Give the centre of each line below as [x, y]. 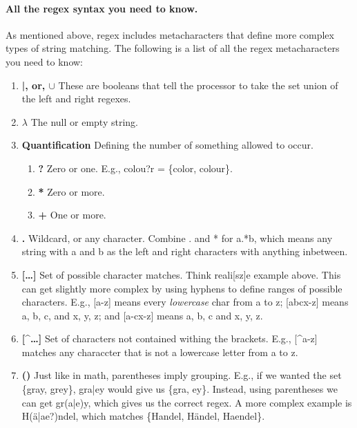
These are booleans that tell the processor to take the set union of [198, 85]
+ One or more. [72, 215]
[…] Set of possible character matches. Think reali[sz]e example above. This [181, 274]
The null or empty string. [84, 121]
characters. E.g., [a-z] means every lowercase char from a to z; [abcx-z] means [185, 302]
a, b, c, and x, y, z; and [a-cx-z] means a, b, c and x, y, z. [142, 315]
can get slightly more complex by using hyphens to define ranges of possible [182, 288]
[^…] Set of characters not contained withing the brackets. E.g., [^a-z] [170, 338]
